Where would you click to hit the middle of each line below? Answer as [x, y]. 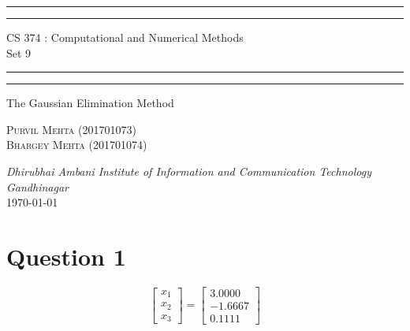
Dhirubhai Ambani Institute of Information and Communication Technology [189, 171]
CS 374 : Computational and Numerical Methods [125, 37]
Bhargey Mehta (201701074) [77, 145]
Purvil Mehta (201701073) [71, 129]
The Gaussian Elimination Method [90, 103]
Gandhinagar [37, 186]
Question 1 [66, 256]
